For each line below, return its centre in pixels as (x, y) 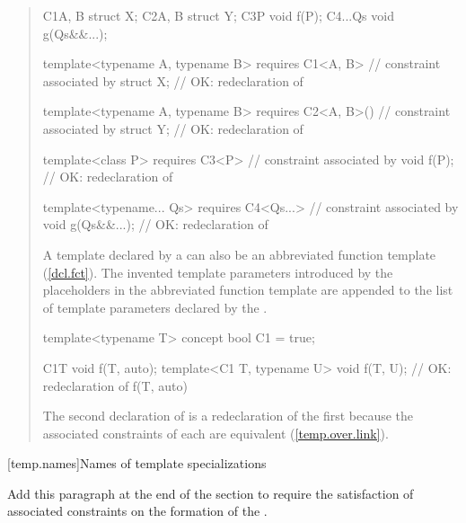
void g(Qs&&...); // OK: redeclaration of (155, 224)
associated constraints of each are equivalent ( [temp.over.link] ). (215, 433)
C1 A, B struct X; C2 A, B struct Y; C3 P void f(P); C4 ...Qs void (218, 15)
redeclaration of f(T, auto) (115, 385)
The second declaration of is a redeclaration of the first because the (228, 416)
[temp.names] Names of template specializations (137, 463)
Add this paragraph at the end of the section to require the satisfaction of (211, 493)
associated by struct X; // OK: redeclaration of (173, 80)
